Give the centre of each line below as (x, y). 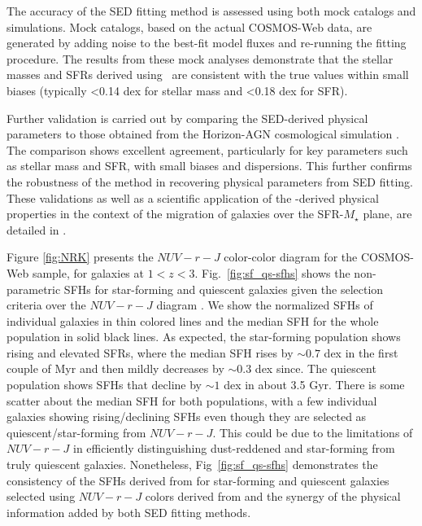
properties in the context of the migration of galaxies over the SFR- (175, 214)
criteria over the (46, 305)
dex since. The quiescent (315, 368)
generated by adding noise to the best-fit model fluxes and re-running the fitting (207, 43)
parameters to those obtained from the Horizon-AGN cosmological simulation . (203, 134)
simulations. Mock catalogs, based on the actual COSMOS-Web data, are (189, 26)
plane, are (387, 214)
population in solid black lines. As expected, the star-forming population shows (204, 337)
